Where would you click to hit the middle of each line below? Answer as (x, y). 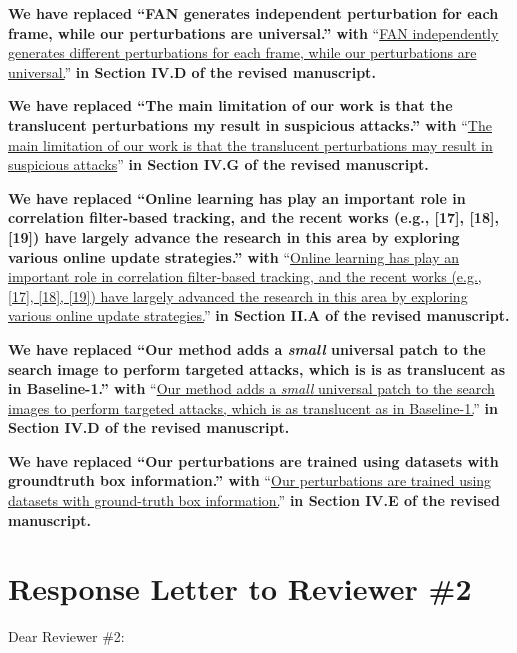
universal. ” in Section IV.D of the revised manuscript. (192, 71)
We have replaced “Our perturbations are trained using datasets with (253, 460)
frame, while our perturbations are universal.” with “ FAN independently (253, 32)
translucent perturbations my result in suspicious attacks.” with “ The (250, 124)
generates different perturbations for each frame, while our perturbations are (242, 52)
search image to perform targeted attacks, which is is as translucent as (257, 368)
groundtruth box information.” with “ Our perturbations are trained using (250, 480)
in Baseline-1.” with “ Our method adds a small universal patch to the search (251, 388)
